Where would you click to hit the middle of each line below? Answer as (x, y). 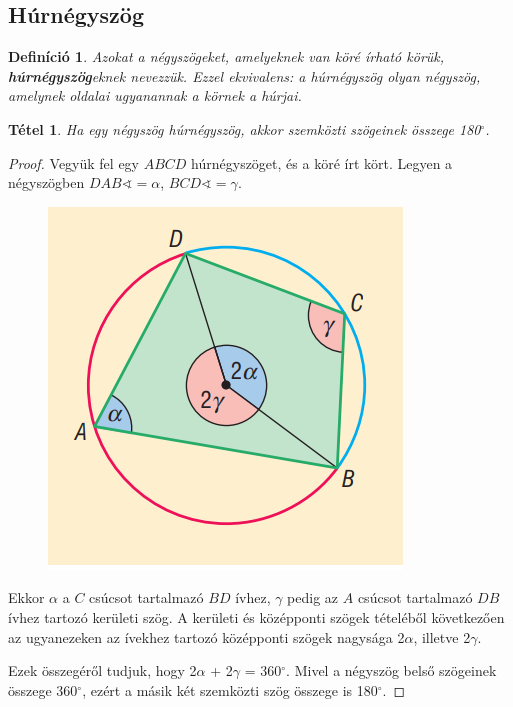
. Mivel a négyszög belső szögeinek (391, 670)
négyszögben (46, 182)
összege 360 (43, 689)
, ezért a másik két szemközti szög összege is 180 (230, 689)
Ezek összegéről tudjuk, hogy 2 (102, 670)
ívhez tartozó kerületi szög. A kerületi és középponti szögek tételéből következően (256, 616)
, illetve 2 (442, 636)
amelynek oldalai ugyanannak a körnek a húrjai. (155, 95)
